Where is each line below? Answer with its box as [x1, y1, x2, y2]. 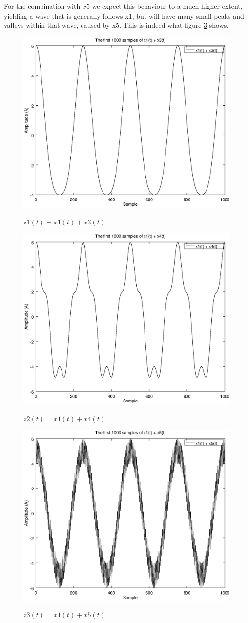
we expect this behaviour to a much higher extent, [92, 1, 243, 11]
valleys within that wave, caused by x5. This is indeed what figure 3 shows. [4, 20, 229, 30]
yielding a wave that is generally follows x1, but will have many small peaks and [4, 10, 244, 21]
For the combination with [4, 1, 81, 11]
